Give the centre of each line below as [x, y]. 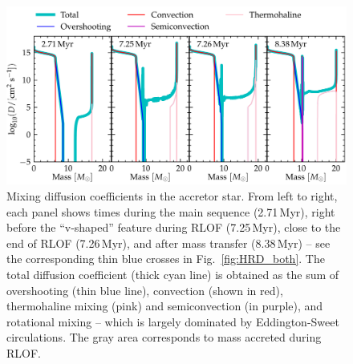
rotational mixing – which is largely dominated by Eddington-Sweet [173, 321]
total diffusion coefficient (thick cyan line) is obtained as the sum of [173, 274]
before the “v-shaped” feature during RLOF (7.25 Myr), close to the [174, 227]
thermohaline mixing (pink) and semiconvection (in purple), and [165, 306]
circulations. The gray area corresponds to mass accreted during [164, 337]
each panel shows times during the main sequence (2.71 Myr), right [171, 211]
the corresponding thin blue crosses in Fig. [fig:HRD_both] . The [166, 259]
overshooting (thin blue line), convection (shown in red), [145, 290]
